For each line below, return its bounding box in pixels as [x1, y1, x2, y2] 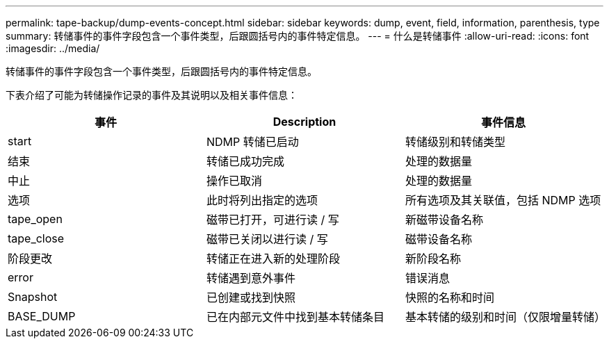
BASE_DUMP [8, 309, 76, 323]
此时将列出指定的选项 [206, 193, 318, 207]
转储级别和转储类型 [405, 135, 505, 149]
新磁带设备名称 [405, 213, 483, 227]
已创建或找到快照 [206, 290, 295, 304]
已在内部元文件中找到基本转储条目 [206, 310, 384, 324]
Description [273, 115, 336, 129]
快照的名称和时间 [405, 290, 494, 304]
